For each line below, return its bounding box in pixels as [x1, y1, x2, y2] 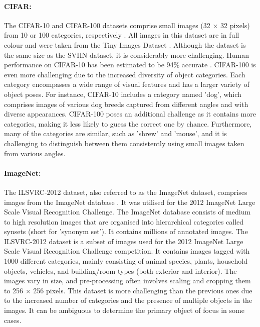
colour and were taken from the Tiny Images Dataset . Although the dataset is [4, 39, 246, 50]
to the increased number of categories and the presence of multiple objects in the [4, 295, 252, 305]
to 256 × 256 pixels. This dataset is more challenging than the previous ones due [4, 285, 252, 295]
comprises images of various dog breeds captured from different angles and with [4, 98, 248, 109]
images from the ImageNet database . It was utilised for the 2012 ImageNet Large [4, 196, 255, 207]
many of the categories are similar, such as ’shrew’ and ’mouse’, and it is [4, 128, 227, 139]
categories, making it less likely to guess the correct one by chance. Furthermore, [4, 118, 252, 129]
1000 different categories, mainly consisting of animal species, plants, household [4, 256, 247, 266]
